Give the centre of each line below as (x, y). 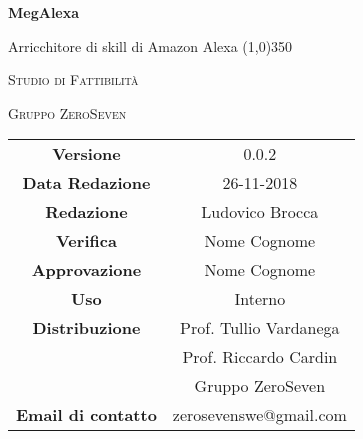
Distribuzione (86, 328)
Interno (260, 299)
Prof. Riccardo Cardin (260, 357)
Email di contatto (86, 415)
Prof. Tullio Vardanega (260, 328)
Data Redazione (86, 183)
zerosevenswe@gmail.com (259, 415)
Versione (86, 154)
